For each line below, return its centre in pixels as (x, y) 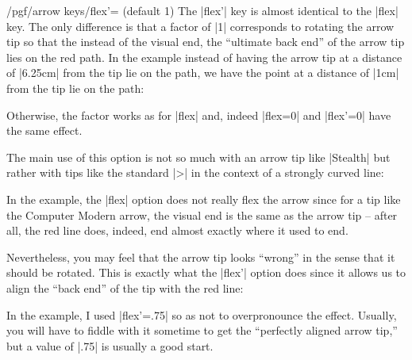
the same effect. (44, 130)
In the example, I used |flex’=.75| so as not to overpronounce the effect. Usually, (202, 314)
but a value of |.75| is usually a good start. (110, 345)
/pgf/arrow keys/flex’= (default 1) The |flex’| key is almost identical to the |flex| (202, 10)
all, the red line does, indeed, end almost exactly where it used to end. (177, 230)
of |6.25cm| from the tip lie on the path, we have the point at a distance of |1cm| (203, 73)
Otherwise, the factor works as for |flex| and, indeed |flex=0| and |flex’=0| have (199, 115)
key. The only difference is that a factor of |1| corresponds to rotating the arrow (200, 26)
